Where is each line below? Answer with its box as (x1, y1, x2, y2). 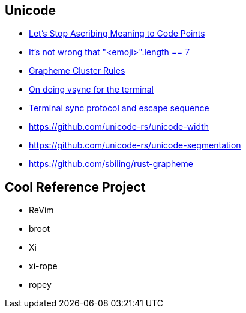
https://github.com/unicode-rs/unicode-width (29, 121, 209, 132)
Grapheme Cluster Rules (29, 65, 125, 76)
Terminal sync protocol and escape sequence (29, 103, 209, 114)
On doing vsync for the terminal (29, 84, 154, 95)
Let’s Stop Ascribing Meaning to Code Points (29, 28, 205, 39)
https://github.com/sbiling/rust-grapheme (29, 159, 193, 169)
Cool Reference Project (5, 179, 146, 195)
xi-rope (29, 261, 58, 272)
